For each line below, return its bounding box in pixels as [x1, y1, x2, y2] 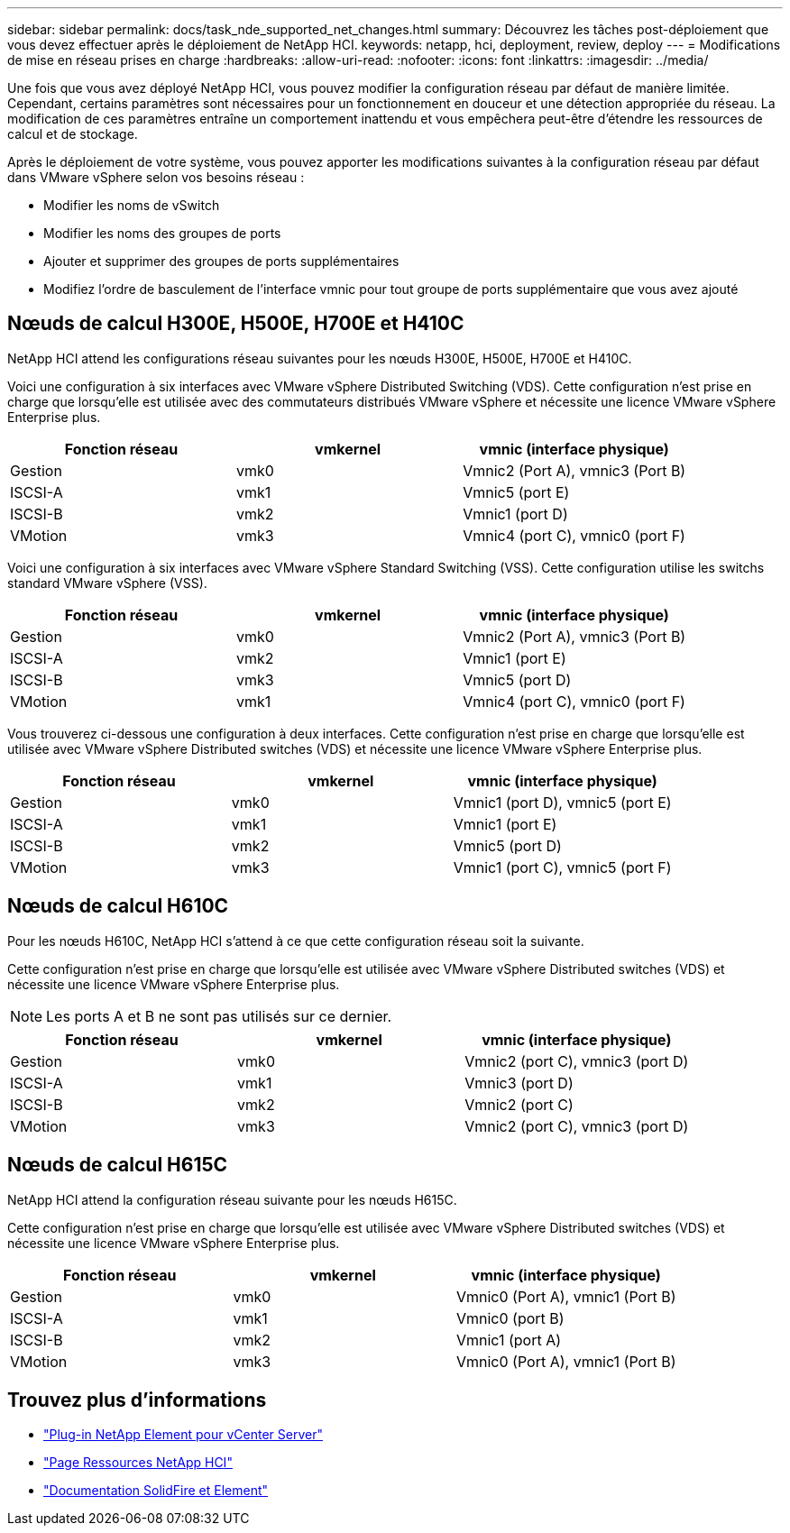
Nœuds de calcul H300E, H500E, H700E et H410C [7, 312, 464, 335]
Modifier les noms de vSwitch [43, 197, 220, 213]
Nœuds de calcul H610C [7, 895, 229, 918]
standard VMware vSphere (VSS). [7, 574, 207, 591]
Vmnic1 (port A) [455, 1330, 562, 1349]
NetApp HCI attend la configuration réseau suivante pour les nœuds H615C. [7, 1191, 457, 1207]
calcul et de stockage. [7, 126, 138, 142]
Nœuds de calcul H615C [7, 1153, 228, 1177]
